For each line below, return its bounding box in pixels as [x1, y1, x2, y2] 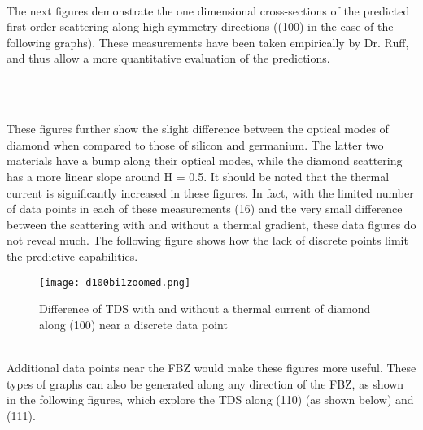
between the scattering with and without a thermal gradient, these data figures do [7, 215, 416, 232]
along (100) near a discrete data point [39, 315, 228, 332]
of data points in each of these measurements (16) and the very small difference [7, 200, 403, 217]
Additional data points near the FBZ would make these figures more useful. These [7, 358, 416, 376]
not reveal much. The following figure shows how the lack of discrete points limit [7, 232, 408, 249]
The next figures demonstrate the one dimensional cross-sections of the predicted [7, 2, 410, 19]
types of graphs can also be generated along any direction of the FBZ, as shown [7, 375, 404, 392]
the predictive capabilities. [7, 247, 138, 264]
